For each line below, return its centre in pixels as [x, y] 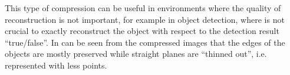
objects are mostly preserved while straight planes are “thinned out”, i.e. [136, 54]
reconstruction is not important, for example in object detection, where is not [145, 19]
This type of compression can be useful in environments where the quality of [143, 8]
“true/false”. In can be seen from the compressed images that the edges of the [145, 42]
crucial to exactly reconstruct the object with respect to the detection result [142, 31]
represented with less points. [56, 65]
